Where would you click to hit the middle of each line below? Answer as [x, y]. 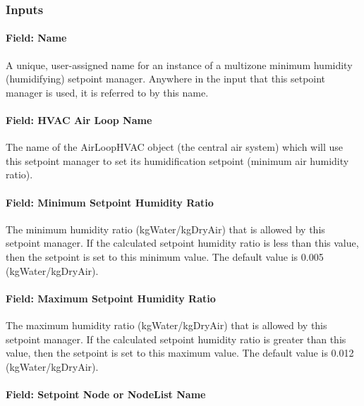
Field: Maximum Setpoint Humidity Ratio [111, 298]
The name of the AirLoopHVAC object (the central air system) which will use [175, 147]
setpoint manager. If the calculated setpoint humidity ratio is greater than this [176, 339]
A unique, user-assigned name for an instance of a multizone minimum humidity [179, 64]
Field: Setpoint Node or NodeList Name [106, 394]
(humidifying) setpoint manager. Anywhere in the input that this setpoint [166, 79]
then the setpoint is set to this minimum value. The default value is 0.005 [165, 256]
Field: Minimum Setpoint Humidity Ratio [110, 202]
